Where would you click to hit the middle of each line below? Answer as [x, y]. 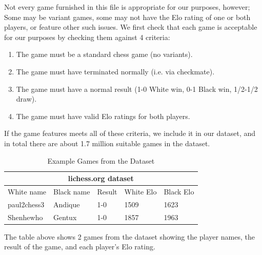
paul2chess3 [26, 204]
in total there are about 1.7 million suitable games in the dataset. [107, 143]
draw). [26, 99]
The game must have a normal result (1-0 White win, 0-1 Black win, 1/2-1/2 [137, 89]
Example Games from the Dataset [101, 160]
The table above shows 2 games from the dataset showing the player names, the [129, 236]
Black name [72, 191]
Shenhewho [25, 217]
